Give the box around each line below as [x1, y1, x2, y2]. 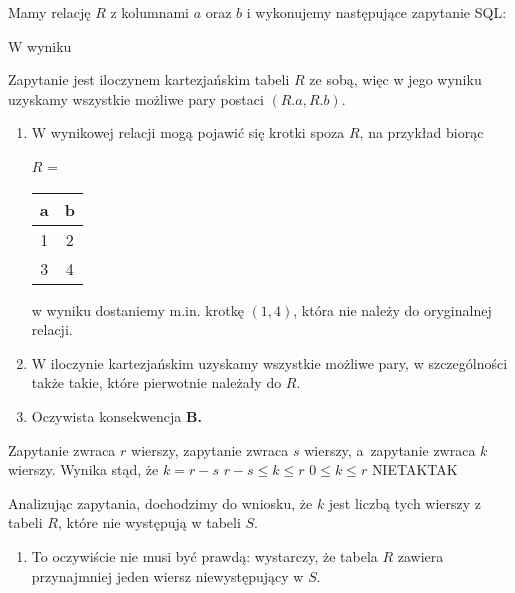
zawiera [397, 545, 444, 566]
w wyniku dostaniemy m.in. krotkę [31, 299, 244, 320]
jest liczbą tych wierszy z [328, 492, 482, 513]
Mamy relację [8, 2, 91, 22]
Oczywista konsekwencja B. [31, 405, 202, 426]
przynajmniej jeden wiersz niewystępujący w [31, 565, 304, 586]
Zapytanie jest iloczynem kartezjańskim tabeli [8, 69, 290, 90]
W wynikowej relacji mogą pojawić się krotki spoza [31, 122, 345, 143]
